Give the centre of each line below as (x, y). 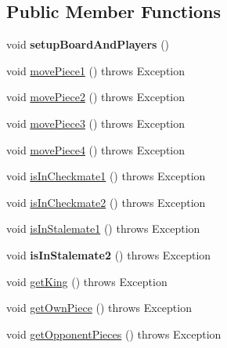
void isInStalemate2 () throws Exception (109, 254)
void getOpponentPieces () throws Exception (114, 333)
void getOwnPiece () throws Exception (99, 308)
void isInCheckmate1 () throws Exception (106, 176)
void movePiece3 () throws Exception (95, 123)
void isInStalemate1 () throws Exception (103, 228)
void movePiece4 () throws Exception (95, 149)
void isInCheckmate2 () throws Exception (106, 202)
